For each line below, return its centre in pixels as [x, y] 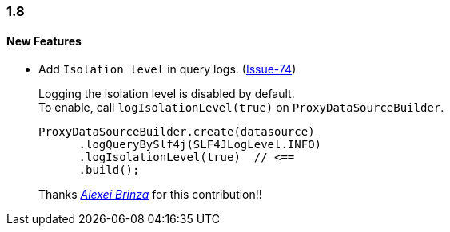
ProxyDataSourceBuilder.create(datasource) [177, 132]
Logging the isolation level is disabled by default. [167, 94]
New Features [44, 41]
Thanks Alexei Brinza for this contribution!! [150, 195]
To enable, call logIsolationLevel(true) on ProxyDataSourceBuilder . [241, 108]
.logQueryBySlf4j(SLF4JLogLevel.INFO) [200, 145]
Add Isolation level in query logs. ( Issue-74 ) [167, 69]
